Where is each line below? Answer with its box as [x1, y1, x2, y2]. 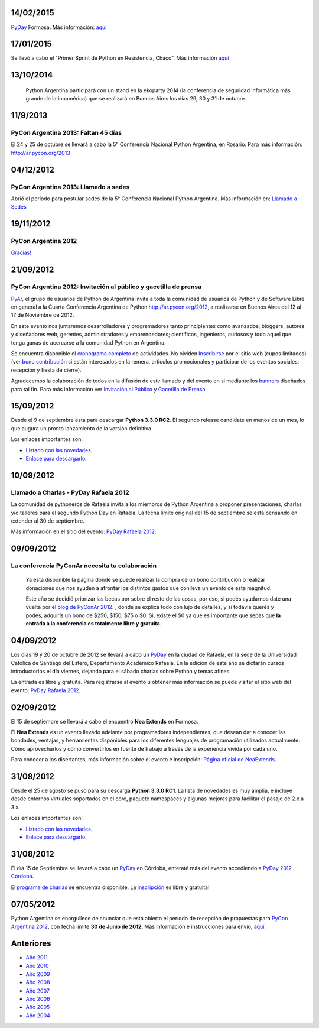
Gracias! [11, 249, 32, 257]
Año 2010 [25, 962, 50, 969]
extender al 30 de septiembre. [11, 517, 85, 524]
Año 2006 [25, 995, 50, 1002]
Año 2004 [25, 1011, 50, 1019]
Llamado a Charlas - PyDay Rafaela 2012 [11, 488, 129, 497]
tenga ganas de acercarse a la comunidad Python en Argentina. [11, 339, 166, 346]
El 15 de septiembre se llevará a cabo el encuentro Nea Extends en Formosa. [11, 718, 198, 725]
